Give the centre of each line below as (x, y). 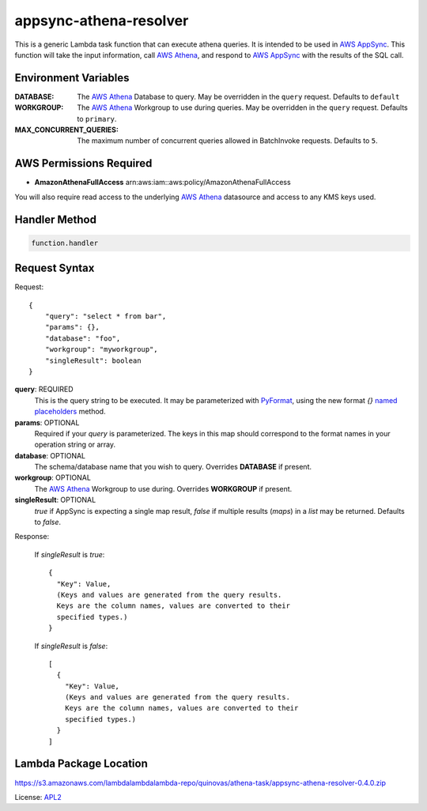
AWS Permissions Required (83, 163)
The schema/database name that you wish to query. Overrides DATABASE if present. (173, 467)
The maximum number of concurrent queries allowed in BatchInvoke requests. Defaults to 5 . (227, 141)
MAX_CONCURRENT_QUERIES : (66, 130)
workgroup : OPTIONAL (53, 477)
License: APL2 (38, 797)
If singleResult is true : (70, 554)
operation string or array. (75, 445)
